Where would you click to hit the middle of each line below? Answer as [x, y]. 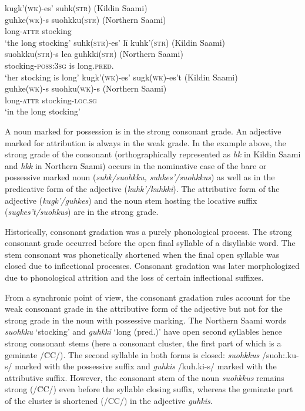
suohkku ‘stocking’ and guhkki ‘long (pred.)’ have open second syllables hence [143, 331]
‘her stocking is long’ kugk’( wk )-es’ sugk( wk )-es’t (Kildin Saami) [121, 77]
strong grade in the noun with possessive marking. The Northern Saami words [146, 320]
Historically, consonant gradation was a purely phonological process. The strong [148, 231]
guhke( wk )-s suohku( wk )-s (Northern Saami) [86, 88]
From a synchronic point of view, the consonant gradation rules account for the [148, 297]
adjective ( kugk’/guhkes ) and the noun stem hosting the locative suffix [131, 200]
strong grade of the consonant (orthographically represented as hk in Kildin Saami [153, 154]
